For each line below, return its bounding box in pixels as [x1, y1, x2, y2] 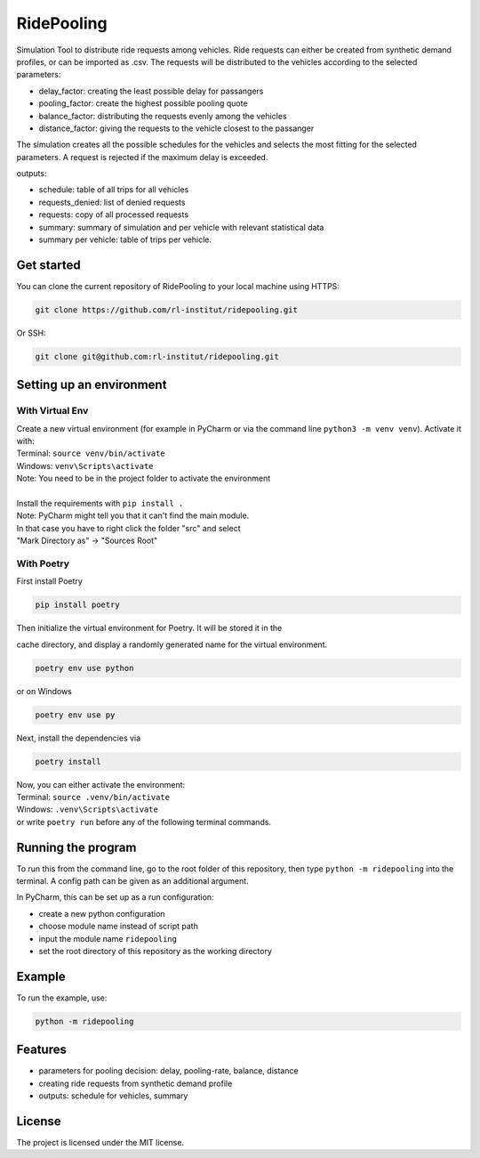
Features [16, 1042, 67, 1057]
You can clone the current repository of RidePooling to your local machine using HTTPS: [16, 280, 340, 291]
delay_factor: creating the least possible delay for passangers [38, 85, 264, 96]
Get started [16, 257, 81, 272]
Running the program [16, 839, 137, 854]
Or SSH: [16, 328, 46, 338]
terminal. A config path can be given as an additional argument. [16, 876, 249, 887]
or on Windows [16, 685, 73, 696]
